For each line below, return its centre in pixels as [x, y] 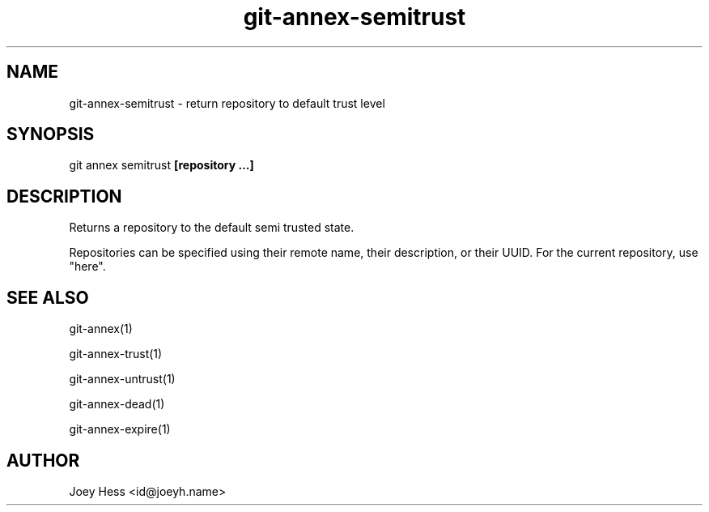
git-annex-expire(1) [120, 429]
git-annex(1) [101, 329]
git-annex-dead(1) [117, 404]
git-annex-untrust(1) [122, 379]
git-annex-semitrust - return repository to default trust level [227, 103]
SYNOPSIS [51, 134]
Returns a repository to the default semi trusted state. [212, 228]
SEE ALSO [48, 297]
